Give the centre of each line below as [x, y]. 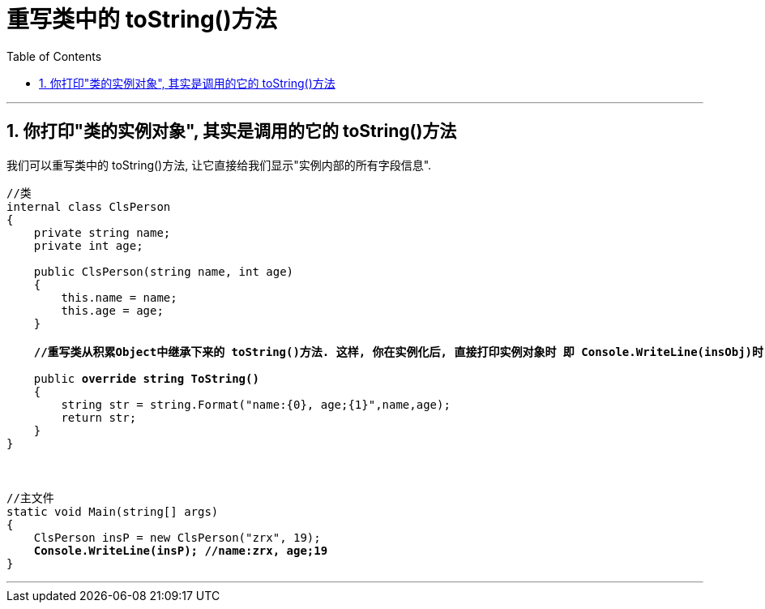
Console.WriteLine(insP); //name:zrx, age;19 [181, 550]
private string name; [102, 232]
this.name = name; [119, 297]
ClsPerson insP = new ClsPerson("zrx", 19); [177, 537]
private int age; [88, 245]
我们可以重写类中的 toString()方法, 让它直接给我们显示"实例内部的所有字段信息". [219, 165]
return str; [99, 417]
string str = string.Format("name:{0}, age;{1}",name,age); [256, 404]
